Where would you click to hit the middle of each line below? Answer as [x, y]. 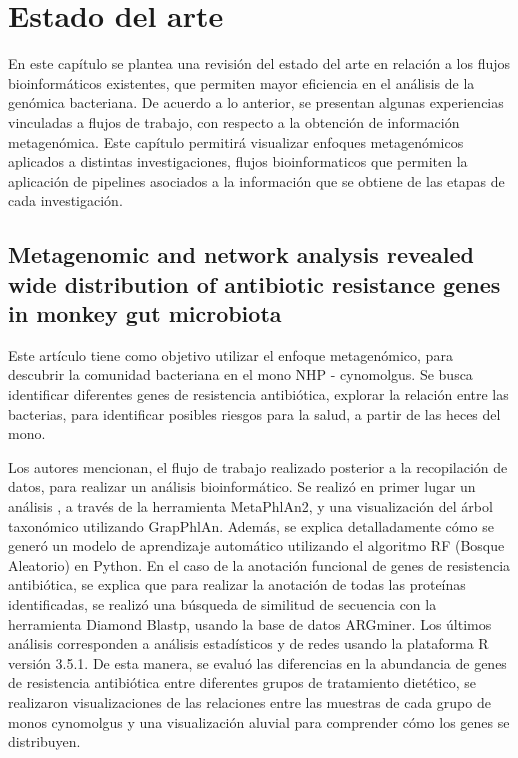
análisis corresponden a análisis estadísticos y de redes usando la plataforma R [248, 643]
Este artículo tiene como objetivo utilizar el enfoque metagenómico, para [230, 354]
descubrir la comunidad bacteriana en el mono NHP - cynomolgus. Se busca [240, 374]
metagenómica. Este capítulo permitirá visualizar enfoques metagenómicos [236, 141]
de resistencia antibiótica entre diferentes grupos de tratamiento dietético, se [242, 682]
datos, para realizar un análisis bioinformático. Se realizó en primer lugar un [242, 486]
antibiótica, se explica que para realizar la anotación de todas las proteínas [237, 584]
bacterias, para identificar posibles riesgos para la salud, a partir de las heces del [254, 413]
